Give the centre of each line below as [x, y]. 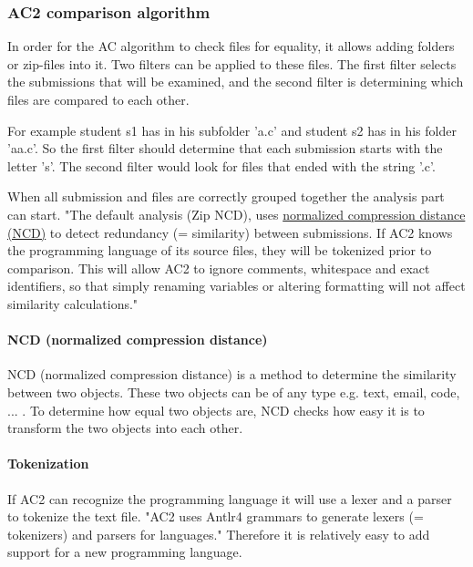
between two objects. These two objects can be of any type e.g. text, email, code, [234, 392]
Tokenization [48, 464]
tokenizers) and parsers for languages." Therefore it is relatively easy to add [219, 534]
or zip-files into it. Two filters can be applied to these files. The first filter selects [232, 63]
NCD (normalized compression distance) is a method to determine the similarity [232, 374]
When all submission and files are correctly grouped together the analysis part [226, 196]
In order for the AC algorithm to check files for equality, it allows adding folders [231, 46]
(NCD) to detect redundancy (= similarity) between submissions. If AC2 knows [230, 232]
